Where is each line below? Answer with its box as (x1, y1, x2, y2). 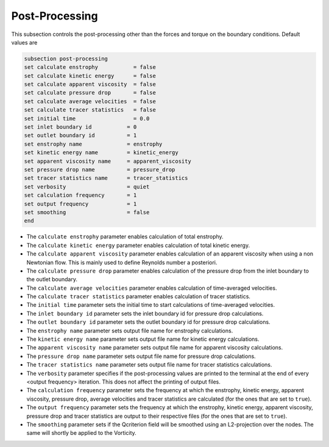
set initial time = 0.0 (24, 115, 150, 122)
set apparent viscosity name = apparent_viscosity (24, 157, 191, 165)
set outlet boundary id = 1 (24, 132, 137, 139)
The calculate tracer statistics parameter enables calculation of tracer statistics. (26, 293, 251, 300)
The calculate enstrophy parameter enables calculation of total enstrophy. (26, 233, 224, 240)
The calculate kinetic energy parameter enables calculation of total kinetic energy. (26, 241, 250, 249)
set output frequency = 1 (24, 200, 137, 207)
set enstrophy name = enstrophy (24, 140, 163, 148)
